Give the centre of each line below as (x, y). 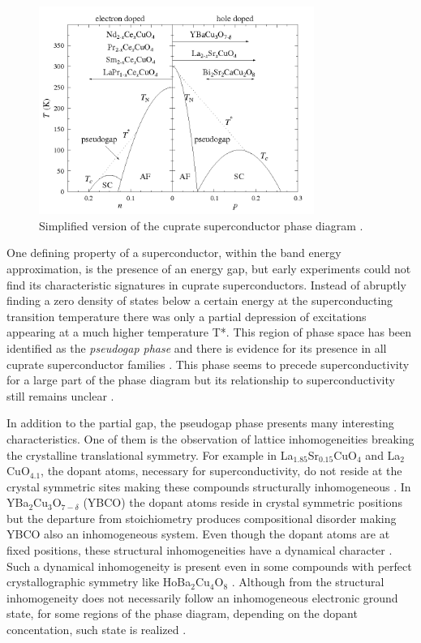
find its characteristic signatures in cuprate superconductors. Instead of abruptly (206, 284)
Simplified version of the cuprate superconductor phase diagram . (201, 225)
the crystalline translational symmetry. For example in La (150, 454)
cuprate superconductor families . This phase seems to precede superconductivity (208, 364)
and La (383, 454)
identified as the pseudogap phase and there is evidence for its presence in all (197, 347)
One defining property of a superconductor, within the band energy (174, 253)
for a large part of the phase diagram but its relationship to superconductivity (201, 380)
